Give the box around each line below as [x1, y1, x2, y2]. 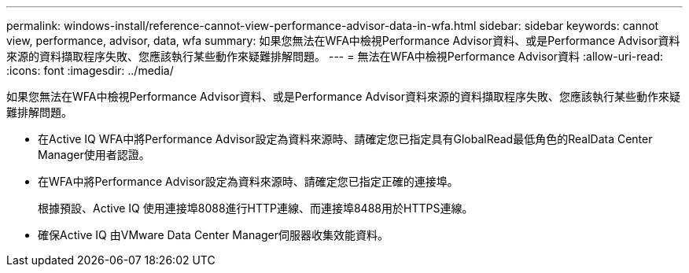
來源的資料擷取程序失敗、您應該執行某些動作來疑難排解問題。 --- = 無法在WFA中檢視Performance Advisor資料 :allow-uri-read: [6, 50, 664, 63]
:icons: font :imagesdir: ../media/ [6, 64, 174, 77]
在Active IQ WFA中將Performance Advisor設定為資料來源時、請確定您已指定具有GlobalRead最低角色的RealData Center [38, 132, 653, 146]
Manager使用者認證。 [38, 148, 150, 161]
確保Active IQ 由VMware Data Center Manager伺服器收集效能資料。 [38, 228, 389, 242]
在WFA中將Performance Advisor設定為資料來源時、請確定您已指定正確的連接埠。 [38, 175, 459, 188]
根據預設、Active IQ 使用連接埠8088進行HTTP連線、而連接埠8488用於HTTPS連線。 [38, 201, 473, 215]
